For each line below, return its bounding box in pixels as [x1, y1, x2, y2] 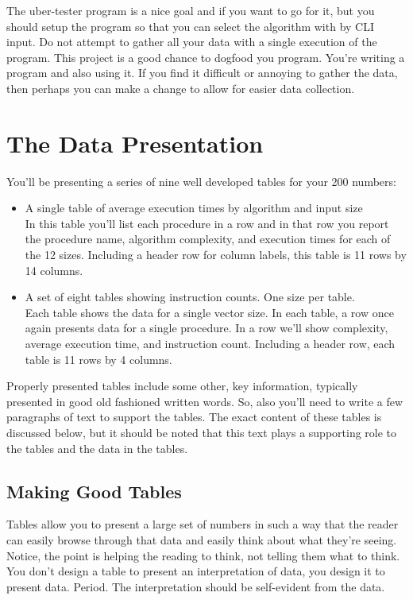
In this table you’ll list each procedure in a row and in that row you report [25, 215, 389, 231]
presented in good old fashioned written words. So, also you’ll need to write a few [6, 393, 403, 409]
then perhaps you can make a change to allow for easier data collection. [6, 79, 355, 96]
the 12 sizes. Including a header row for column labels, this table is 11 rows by [25, 246, 407, 263]
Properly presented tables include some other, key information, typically [6, 377, 358, 394]
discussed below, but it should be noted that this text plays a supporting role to [6, 424, 397, 440]
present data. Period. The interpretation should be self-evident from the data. [6, 578, 385, 594]
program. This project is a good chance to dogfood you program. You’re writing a [6, 48, 405, 65]
